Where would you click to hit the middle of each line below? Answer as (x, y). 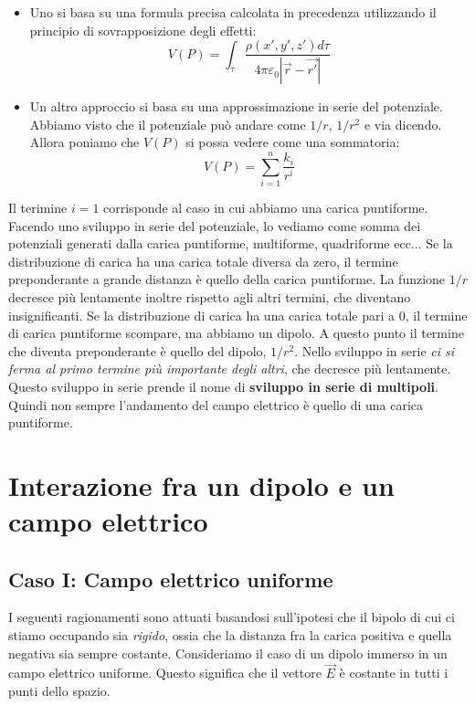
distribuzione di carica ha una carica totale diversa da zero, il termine (203, 261)
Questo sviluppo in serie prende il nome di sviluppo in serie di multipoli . (223, 386)
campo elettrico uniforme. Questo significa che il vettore (165, 673)
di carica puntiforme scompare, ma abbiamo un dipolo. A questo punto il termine (236, 333)
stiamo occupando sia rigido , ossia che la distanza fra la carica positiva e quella (230, 635)
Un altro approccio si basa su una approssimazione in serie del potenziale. (236, 106)
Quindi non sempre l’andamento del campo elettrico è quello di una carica (216, 404)
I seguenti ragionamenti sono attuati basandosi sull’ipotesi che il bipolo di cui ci (232, 617)
